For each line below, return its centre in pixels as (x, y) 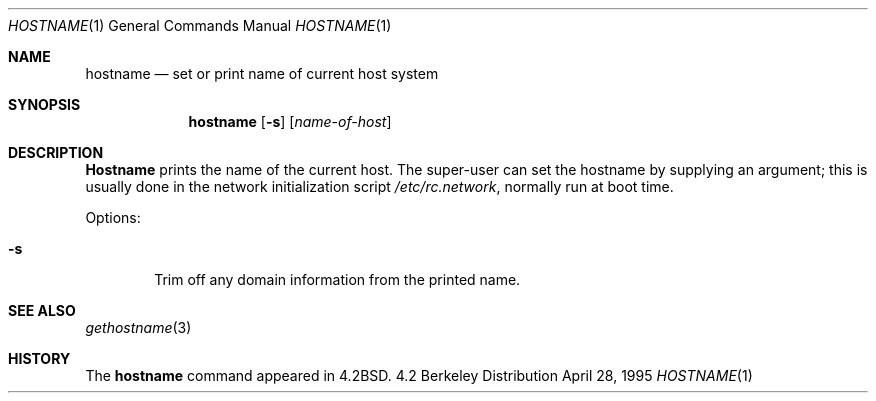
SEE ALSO (42, 310)
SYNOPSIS (44, 104)
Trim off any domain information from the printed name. (337, 279)
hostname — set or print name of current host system (262, 73)
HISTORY (39, 358)
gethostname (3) (138, 327)
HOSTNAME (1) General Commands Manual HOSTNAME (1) (200, 25)
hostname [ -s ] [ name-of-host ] (290, 121)
